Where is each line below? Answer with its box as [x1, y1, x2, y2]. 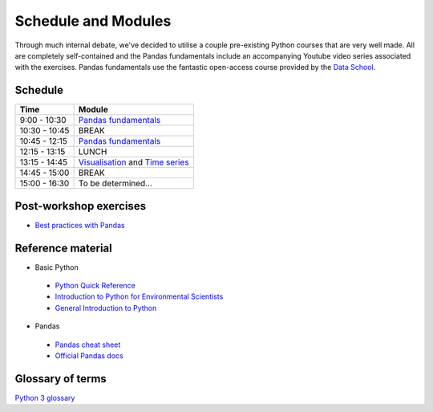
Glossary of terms [14, 372, 107, 385]
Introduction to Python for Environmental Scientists [55, 292, 224, 301]
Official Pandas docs [55, 351, 123, 361]
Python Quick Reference [55, 281, 136, 291]
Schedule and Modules [14, 12, 172, 30]
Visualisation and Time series [78, 157, 189, 168]
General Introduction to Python [55, 303, 157, 312]
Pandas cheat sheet [55, 340, 121, 349]
